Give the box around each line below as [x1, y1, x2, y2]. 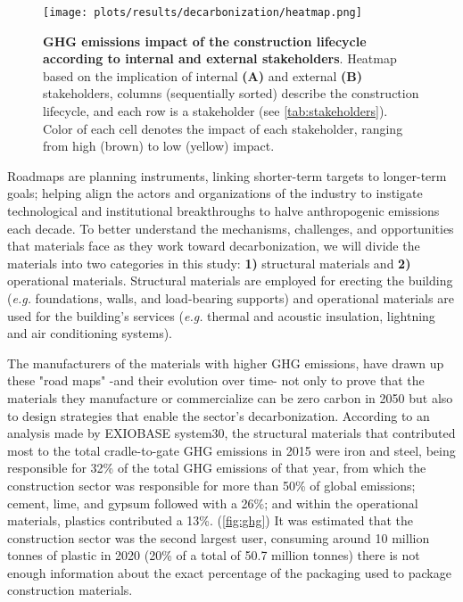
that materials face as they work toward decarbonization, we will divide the [7, 236, 420, 255]
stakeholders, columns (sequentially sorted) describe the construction [43, 84, 419, 103]
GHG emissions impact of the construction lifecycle [43, 31, 367, 50]
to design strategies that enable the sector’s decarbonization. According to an [7, 406, 430, 425]
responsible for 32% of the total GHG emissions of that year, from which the [7, 458, 426, 477]
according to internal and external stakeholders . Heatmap [43, 49, 397, 68]
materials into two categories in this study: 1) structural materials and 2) [7, 253, 411, 272]
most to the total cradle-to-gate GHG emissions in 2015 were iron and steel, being [7, 441, 456, 459]
